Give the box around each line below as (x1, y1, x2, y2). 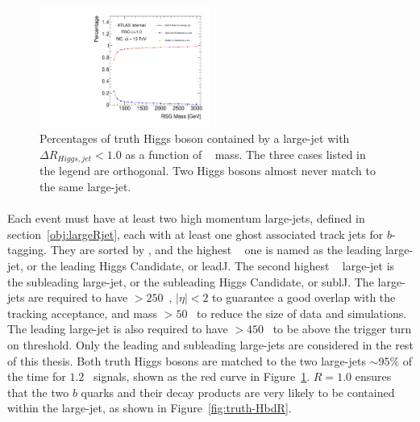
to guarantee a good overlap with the (212, 289, 396, 306)
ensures (355, 368, 392, 385)
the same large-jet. (40, 178, 131, 195)
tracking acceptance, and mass (7, 304, 158, 321)
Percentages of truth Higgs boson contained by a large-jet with (40, 130, 350, 147)
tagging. (7, 241, 48, 258)
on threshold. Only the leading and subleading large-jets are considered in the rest (7, 336, 414, 353)
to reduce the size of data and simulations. (197, 304, 407, 321)
